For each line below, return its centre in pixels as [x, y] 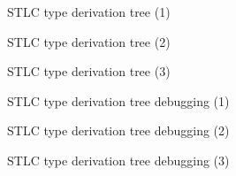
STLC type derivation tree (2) [89, 41]
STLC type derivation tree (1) [89, 11]
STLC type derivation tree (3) [89, 71]
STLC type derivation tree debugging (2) [118, 130]
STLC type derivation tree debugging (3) [118, 160]
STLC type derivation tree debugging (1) [118, 100]
